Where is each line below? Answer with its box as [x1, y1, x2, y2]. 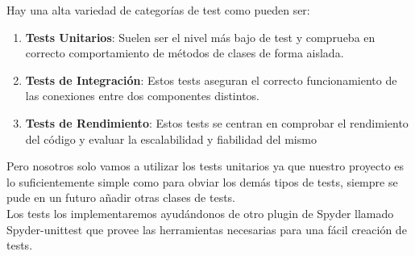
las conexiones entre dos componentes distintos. [25, 87, 259, 104]
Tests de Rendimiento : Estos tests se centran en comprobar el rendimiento [25, 114, 409, 131]
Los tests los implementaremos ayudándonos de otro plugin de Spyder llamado [6, 204, 394, 221]
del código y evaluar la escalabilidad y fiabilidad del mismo [25, 130, 317, 147]
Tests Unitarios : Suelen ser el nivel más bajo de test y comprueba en [25, 28, 376, 45]
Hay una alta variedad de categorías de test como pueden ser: [6, 2, 310, 18]
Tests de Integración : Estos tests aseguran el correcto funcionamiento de [25, 71, 397, 88]
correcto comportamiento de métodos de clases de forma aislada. [25, 44, 344, 61]
